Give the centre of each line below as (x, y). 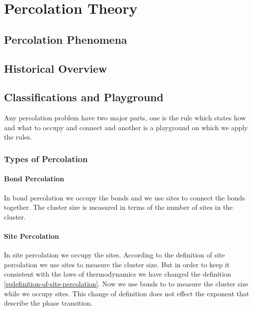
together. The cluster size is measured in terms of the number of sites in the (118, 207)
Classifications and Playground (84, 97)
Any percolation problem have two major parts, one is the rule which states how (125, 118)
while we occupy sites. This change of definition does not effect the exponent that (127, 293)
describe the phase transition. (48, 303)
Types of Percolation (46, 158)
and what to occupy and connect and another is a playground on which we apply (126, 127)
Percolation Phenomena (66, 39)
